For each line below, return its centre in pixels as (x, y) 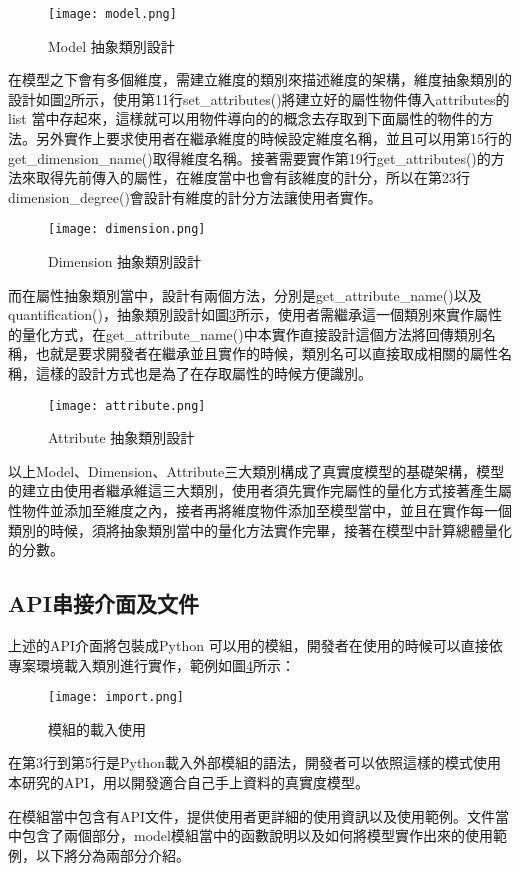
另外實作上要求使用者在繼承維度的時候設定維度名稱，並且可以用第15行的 (273, 138)
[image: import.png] (116, 697)
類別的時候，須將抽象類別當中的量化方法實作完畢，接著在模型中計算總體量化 (260, 529)
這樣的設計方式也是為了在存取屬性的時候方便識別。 (203, 373)
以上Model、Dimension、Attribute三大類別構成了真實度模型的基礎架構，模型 (256, 470)
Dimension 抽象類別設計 (125, 261)
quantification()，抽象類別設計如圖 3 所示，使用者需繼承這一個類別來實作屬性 (255, 314)
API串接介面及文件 (103, 603)
